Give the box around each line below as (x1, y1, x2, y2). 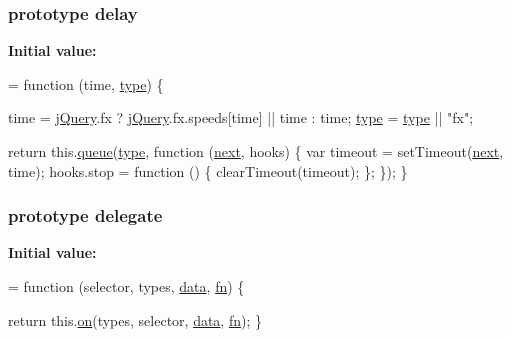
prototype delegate (8, 203, 163, 228)
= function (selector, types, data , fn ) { (8, 276, 245, 296)
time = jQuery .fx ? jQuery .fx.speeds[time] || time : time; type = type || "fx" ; (8, 107, 474, 128)
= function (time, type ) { (8, 73, 164, 94)
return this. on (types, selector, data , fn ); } (8, 309, 262, 330)
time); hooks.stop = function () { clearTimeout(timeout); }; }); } (8, 160, 408, 181)
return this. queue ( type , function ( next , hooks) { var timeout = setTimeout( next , (8, 141, 504, 161)
